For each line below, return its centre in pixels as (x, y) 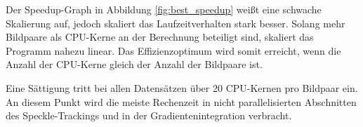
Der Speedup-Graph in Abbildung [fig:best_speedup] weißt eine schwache (164, 9)
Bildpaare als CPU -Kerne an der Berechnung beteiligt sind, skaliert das (160, 37)
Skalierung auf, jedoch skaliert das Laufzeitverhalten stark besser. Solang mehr (176, 23)
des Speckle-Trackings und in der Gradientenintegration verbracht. (149, 115)
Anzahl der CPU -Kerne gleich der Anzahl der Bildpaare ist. (134, 64)
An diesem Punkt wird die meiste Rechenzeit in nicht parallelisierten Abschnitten (181, 101)
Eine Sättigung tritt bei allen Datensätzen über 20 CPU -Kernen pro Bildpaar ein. (182, 87)
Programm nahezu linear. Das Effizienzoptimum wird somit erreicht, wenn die (173, 50)
